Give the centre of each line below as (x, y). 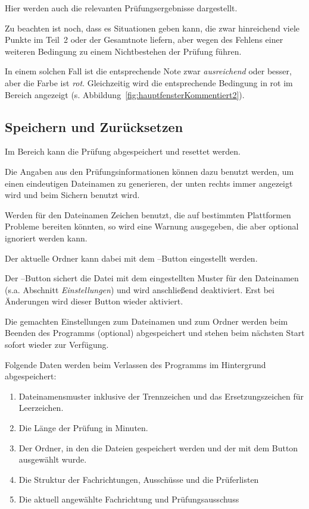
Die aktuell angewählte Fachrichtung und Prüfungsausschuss (129, 499)
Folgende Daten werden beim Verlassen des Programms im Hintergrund (135, 364)
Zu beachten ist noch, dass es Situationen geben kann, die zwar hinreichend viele (152, 28)
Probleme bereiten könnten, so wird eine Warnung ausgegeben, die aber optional (152, 226)
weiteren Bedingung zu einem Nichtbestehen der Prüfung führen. (123, 51)
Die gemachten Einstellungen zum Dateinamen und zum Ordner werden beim (146, 321)
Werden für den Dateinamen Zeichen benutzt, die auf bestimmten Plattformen (148, 214)
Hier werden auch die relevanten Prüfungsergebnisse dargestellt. (121, 8)
